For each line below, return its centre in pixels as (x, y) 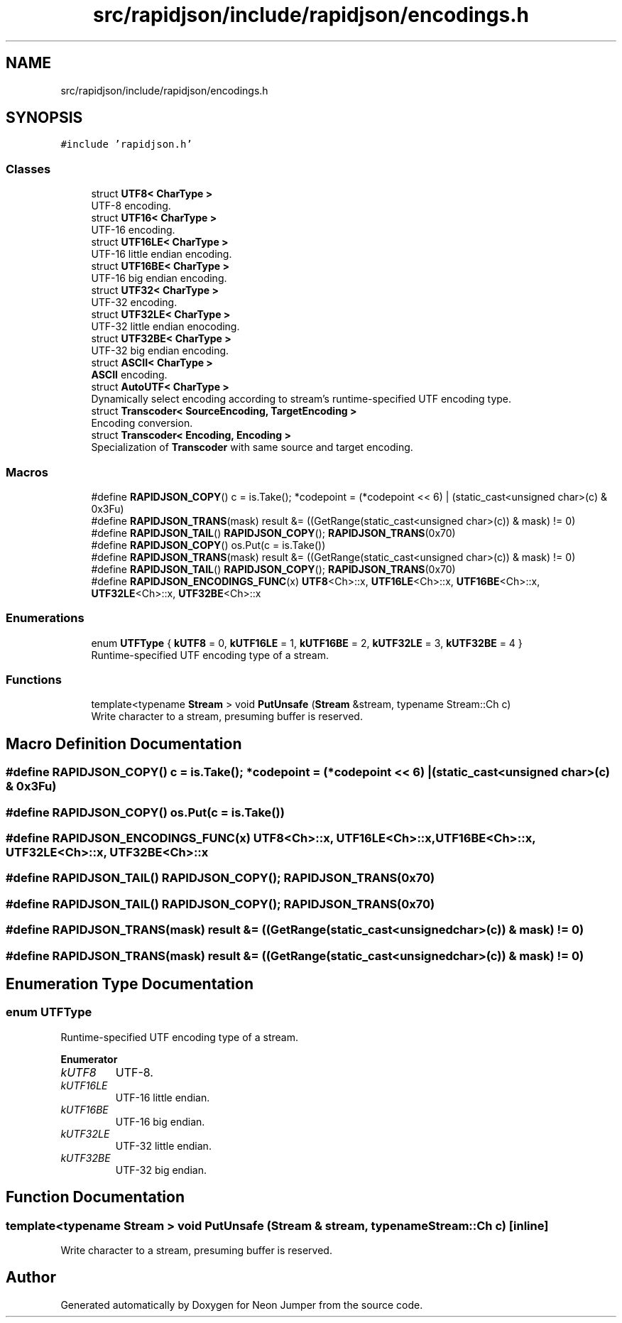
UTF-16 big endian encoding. (159, 278)
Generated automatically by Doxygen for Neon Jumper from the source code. (242, 1305)
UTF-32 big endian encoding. (160, 351)
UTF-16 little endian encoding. (162, 254)
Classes (28, 169)
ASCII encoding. (129, 375)
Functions (34, 680)
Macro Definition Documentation (124, 744)
